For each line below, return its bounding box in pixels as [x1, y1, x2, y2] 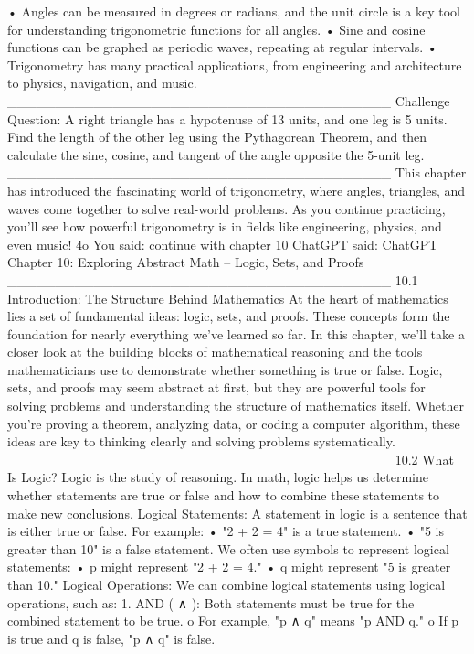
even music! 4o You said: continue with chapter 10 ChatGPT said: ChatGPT [7, 234, 438, 253]
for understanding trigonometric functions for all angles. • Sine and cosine [7, 19, 426, 38]
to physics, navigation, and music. [7, 73, 197, 92]
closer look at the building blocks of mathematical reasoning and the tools [7, 342, 423, 361]
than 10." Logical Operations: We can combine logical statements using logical [7, 575, 446, 594]
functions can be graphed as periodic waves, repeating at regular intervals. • [7, 38, 437, 57]
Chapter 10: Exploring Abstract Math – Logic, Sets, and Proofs [7, 252, 364, 272]
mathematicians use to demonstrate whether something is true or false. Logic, [7, 359, 443, 379]
